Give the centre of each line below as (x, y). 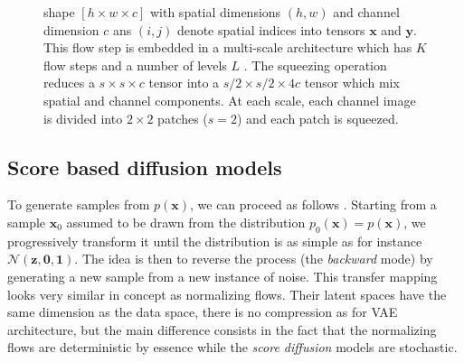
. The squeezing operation (315, 65)
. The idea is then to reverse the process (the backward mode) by (254, 259)
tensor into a (184, 83)
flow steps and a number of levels (135, 65)
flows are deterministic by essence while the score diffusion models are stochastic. (232, 347)
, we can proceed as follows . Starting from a (313, 204)
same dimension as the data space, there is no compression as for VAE (203, 312)
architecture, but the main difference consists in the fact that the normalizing (222, 329)
